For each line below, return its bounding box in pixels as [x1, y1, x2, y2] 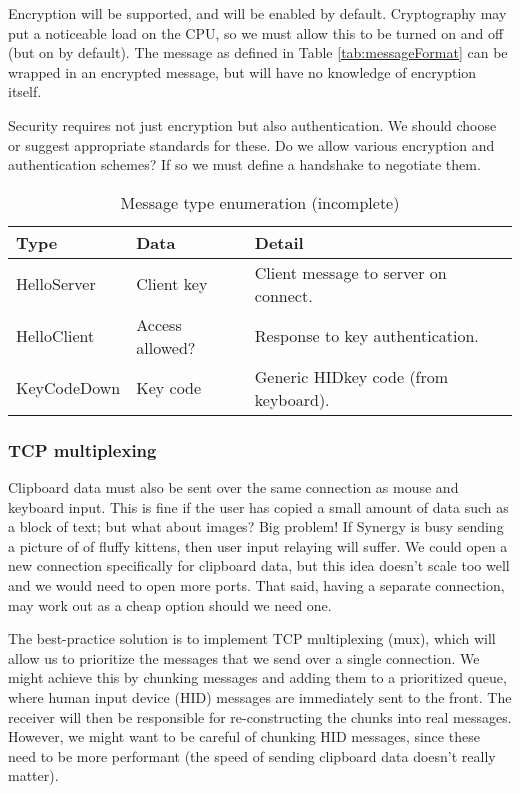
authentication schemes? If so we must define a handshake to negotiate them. [8, 154, 481, 175]
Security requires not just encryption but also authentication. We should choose [8, 114, 497, 135]
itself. [8, 81, 42, 102]
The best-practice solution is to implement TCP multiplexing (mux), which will [8, 628, 496, 649]
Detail [254, 230, 304, 254]
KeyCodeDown [16, 376, 121, 400]
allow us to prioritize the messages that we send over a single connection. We [8, 647, 480, 668]
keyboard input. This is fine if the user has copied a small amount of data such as [8, 496, 509, 517]
